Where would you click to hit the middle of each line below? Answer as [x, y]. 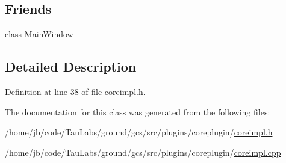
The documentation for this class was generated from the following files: [138, 112]
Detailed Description [71, 66]
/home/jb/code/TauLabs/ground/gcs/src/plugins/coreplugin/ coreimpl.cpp [143, 152]
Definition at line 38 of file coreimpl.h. [75, 91]
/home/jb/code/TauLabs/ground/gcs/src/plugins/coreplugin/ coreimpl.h [139, 132]
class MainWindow [39, 34]
